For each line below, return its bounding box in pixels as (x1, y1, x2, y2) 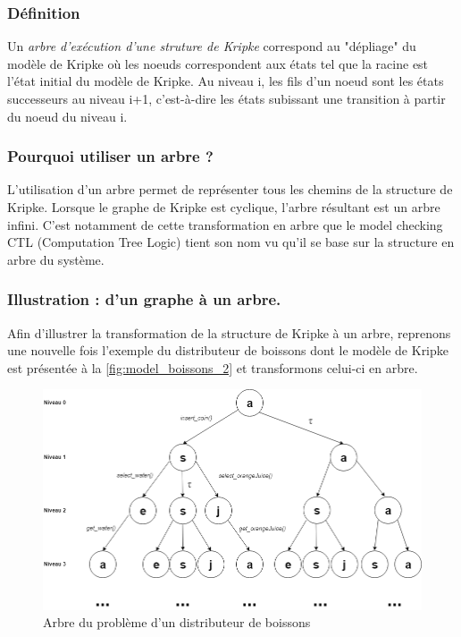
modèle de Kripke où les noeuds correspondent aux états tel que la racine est (7, 54, 429, 72)
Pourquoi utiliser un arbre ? (7, 145, 214, 167)
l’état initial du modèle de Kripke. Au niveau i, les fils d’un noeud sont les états (7, 72, 444, 90)
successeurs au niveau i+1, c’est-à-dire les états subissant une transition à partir (7, 89, 446, 107)
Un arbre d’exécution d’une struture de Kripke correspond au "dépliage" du (7, 37, 416, 55)
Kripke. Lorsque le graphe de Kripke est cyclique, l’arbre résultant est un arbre (7, 198, 440, 216)
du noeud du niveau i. (7, 106, 128, 125)
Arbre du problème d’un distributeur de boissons (43, 613, 311, 632)
